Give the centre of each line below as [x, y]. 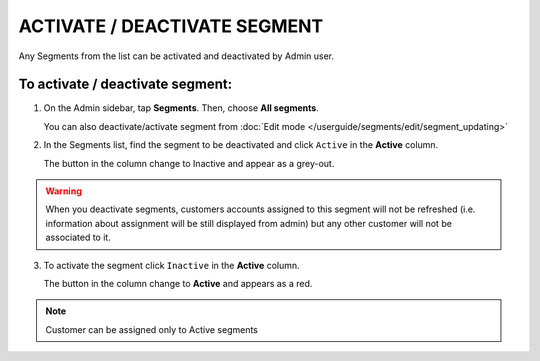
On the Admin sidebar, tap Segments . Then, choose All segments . [181, 108]
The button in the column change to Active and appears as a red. [178, 283]
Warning [63, 191]
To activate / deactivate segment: [125, 84]
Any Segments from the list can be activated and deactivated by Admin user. [176, 56]
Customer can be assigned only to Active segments [152, 329]
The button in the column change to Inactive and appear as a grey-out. [189, 163]
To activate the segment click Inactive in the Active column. [171, 265]
